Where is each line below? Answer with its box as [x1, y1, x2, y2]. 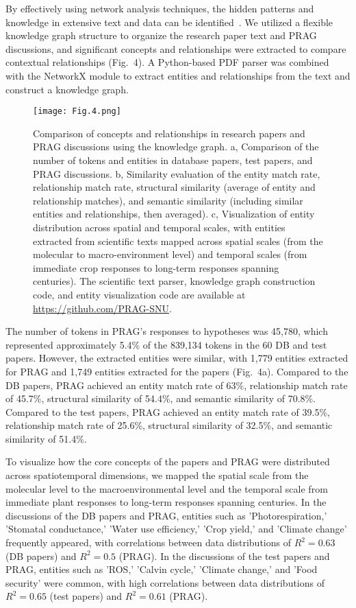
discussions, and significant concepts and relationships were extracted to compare [5, 41, 346, 56]
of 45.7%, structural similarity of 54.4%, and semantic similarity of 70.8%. [5, 391, 316, 406]
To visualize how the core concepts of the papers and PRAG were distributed [5, 454, 330, 469]
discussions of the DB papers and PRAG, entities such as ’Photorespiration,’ [5, 508, 327, 522]
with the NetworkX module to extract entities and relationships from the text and [5, 68, 351, 82]
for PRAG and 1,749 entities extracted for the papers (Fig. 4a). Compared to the [5, 364, 348, 378]
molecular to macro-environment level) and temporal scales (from [33, 247, 307, 261]
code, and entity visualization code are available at [33, 287, 246, 301]
